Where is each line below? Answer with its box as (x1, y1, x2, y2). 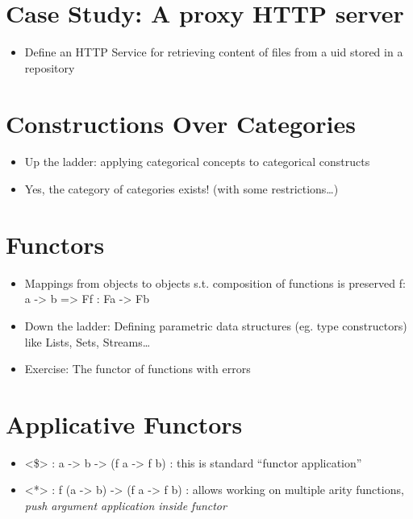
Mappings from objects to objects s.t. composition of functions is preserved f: (24, 274, 406, 291)
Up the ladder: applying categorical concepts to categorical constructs (24, 153, 370, 170)
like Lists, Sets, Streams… (24, 333, 151, 350)
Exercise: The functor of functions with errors (24, 360, 251, 377)
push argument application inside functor (24, 497, 227, 514)
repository (24, 59, 75, 76)
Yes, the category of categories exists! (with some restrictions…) (24, 181, 339, 197)
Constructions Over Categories (6, 106, 356, 139)
